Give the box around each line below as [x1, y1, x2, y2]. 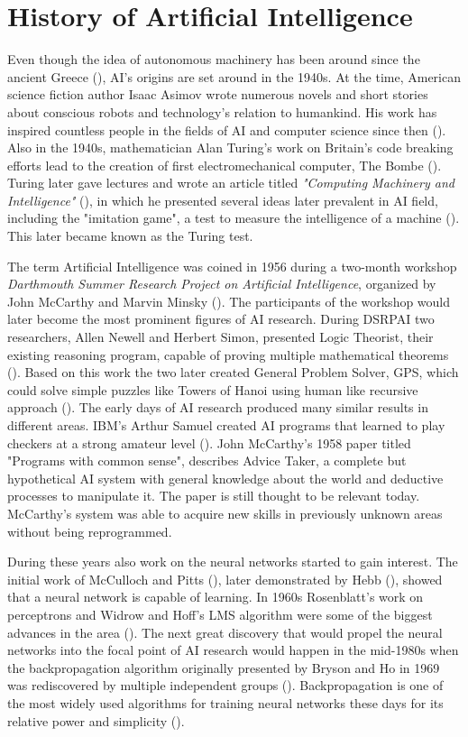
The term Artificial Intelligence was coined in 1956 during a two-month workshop [7, 256, 457, 275]
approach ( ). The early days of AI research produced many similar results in [7, 398, 428, 417]
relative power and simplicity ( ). [7, 711, 185, 730]
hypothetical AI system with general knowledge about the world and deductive [7, 468, 444, 487]
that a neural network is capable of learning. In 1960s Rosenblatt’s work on [7, 587, 424, 606]
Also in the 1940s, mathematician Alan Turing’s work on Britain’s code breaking [7, 138, 454, 157]
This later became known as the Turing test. [7, 226, 253, 245]
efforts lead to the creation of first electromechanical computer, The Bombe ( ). [7, 155, 442, 174]
